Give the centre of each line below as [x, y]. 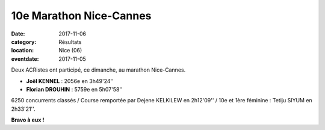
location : [23, 51]
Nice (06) [70, 51]
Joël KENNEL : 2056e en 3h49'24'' [70, 81]
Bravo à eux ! [28, 120]
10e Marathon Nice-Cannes [81, 16]
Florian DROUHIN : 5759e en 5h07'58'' [74, 89]
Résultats [70, 42]
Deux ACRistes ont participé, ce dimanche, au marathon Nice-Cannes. [98, 70]
